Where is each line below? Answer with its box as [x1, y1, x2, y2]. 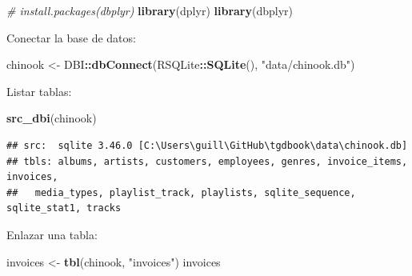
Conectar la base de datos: [6, 29, 136, 46]
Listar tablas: [6, 82, 72, 99]
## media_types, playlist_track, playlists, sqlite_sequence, [6, 186, 356, 198]
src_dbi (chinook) [6, 110, 97, 126]
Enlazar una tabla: [6, 226, 98, 242]
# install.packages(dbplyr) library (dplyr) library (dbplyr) [6, 2, 294, 18]
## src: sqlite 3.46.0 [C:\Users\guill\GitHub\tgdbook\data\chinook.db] [6, 139, 408, 151]
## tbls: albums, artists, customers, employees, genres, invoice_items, [6, 155, 408, 167]
